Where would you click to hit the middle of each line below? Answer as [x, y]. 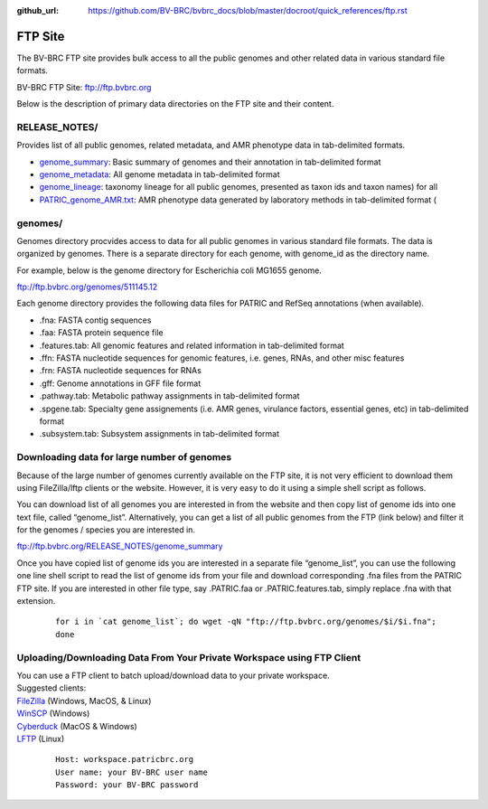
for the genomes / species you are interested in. [106, 530]
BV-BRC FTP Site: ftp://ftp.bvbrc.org [84, 87]
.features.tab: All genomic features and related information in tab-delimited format [192, 345]
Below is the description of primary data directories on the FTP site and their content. [175, 104]
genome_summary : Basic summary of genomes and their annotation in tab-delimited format [210, 162]
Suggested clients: [52, 688]
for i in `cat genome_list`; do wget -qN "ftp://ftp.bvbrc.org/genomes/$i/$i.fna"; [246, 622]
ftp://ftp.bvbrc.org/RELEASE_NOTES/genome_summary [120, 546]
